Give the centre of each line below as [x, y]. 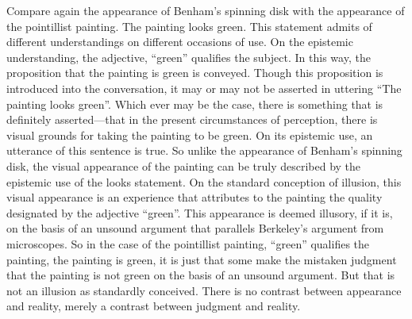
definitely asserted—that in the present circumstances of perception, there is [192, 119]
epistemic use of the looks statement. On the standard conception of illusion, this [204, 181]
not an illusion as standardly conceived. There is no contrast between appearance [204, 290]
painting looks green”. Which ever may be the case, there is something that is [195, 104]
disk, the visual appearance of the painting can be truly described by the [184, 165]
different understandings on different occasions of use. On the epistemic [180, 42]
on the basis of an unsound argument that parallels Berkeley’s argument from [195, 228]
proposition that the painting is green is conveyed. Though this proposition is [195, 73]
